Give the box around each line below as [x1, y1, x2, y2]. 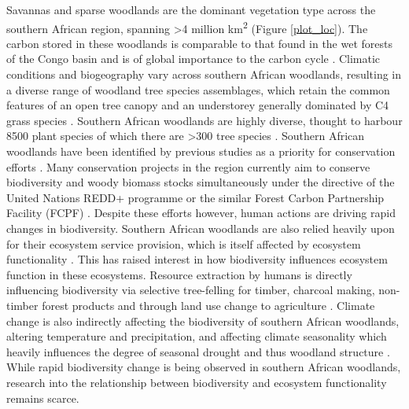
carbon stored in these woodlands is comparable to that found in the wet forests [6, 35, 393, 51]
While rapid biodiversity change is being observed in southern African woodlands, [6, 359, 401, 375]
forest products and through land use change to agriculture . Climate [42, 297, 375, 313]
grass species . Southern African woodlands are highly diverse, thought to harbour [6, 112, 403, 128]
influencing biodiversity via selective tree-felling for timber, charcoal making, [6, 282, 375, 298]
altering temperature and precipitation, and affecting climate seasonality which [6, 328, 387, 345]
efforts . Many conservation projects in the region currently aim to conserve [6, 158, 370, 175]
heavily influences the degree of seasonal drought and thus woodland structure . [6, 343, 390, 359]
